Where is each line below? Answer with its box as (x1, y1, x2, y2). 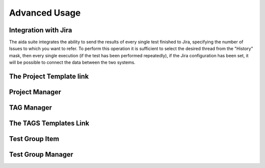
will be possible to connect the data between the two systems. (9, 59, 136, 66)
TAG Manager (9, 103, 53, 112)
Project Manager (9, 88, 61, 96)
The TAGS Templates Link (9, 119, 89, 127)
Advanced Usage (9, 7, 81, 18)
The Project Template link (9, 72, 89, 81)
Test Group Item (9, 135, 59, 143)
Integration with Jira (9, 26, 72, 34)
